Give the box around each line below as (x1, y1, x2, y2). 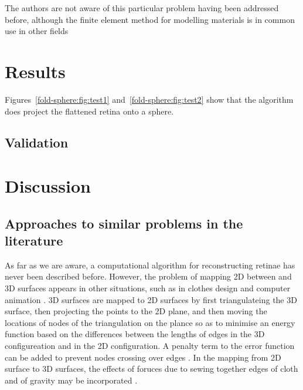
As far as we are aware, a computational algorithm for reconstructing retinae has (5, 258, 295, 271)
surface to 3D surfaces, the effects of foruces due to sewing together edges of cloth (5, 362, 298, 375)
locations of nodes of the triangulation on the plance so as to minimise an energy (5, 316, 295, 328)
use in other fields (5, 25, 69, 37)
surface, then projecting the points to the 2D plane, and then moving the (5, 305, 267, 317)
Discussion (5, 174, 91, 198)
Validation (5, 133, 69, 152)
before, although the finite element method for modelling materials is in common (5, 13, 295, 25)
